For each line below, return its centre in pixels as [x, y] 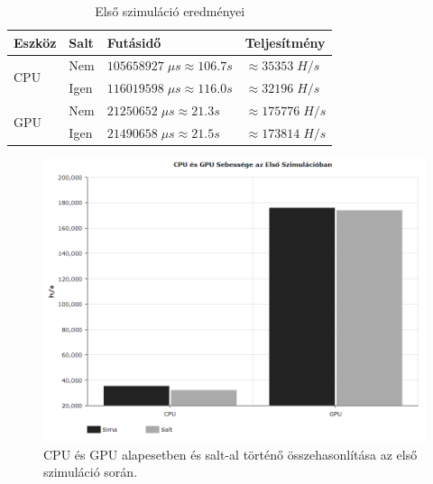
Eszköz [35, 42]
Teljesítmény [285, 42]
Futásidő [134, 42]
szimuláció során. [91, 472]
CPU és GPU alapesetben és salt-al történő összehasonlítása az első [230, 454]
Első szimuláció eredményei [170, 11]
